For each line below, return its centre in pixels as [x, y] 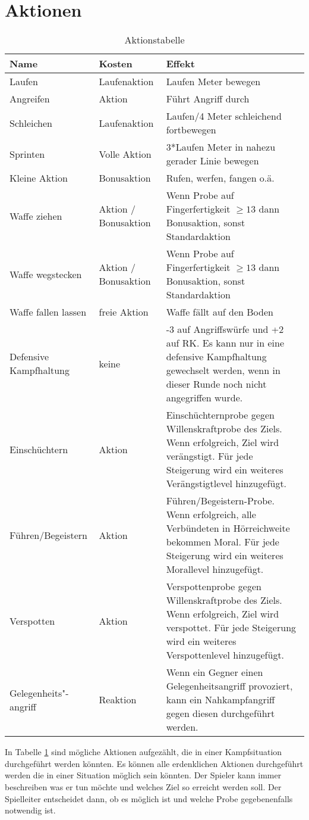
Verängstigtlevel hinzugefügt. [226, 484]
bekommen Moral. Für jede [223, 542]
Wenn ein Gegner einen [215, 672]
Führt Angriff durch [208, 99]
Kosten [116, 64]
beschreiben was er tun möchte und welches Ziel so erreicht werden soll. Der [143, 786]
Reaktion [118, 700]
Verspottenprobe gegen [214, 587]
